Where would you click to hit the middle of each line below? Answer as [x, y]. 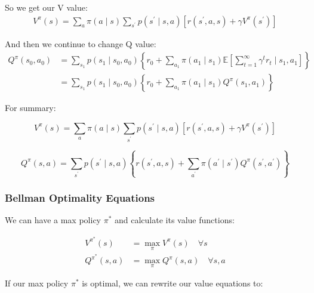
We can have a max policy [53, 220]
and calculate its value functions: [174, 220]
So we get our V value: [46, 7]
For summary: [30, 108]
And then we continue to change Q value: [81, 43]
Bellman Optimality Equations [80, 197]
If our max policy [37, 283]
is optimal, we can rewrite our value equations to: [173, 283]
